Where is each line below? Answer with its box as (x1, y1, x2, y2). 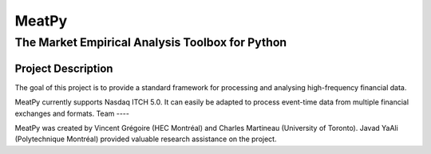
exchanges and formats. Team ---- (14, 109, 129, 118)
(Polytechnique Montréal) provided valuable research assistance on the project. (14, 134, 277, 144)
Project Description (14, 61, 113, 75)
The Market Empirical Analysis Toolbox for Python (14, 35, 287, 49)
